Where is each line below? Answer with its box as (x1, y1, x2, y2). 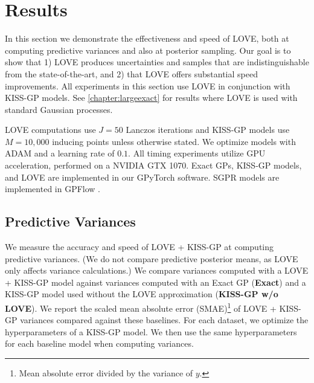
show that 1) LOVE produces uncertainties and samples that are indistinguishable (5, 56, 309, 68)
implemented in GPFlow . (5, 182, 101, 195)
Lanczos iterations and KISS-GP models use (126, 123, 290, 136)
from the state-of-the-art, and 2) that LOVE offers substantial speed (5, 67, 258, 80)
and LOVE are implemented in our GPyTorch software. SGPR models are (5, 170, 280, 183)
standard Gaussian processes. (5, 103, 113, 115)
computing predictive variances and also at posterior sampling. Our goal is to (5, 43, 291, 56)
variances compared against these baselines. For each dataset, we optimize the (20, 314, 309, 326)
